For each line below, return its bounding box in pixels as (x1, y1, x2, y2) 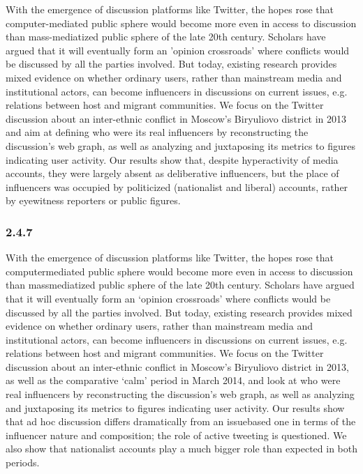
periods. (6, 455, 40, 470)
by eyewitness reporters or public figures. (6, 193, 181, 208)
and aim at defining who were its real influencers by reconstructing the (6, 125, 309, 139)
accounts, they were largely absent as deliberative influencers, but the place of (6, 166, 339, 181)
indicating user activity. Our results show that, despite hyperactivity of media (6, 152, 339, 167)
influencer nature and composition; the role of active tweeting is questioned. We (6, 427, 347, 442)
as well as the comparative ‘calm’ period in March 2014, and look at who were (6, 373, 341, 388)
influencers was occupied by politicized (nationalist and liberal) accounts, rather (6, 179, 348, 194)
